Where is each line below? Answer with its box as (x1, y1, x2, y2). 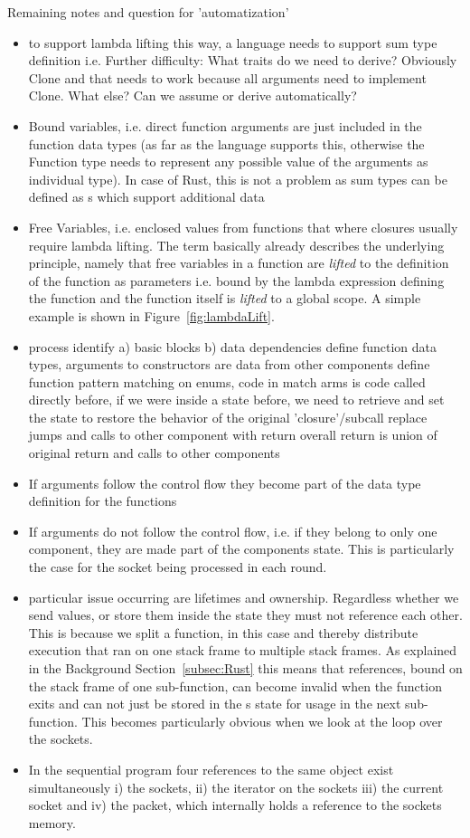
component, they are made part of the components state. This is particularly (28, 539, 455, 558)
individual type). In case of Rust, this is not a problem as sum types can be (28, 169, 447, 188)
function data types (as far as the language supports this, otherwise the (28, 134, 425, 153)
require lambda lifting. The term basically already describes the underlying (28, 235, 445, 254)
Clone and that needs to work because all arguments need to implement (28, 68, 427, 87)
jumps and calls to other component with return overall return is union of (28, 425, 437, 444)
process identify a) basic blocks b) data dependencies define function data (28, 337, 437, 356)
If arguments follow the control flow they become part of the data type (28, 473, 421, 492)
